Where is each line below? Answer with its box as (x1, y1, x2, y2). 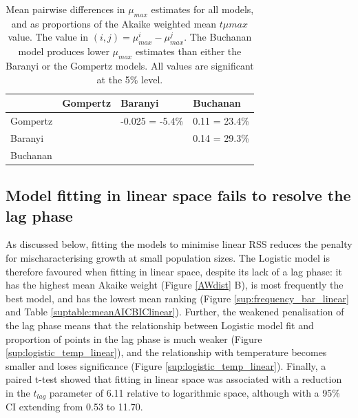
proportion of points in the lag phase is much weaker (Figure (6, 331, 262, 346)
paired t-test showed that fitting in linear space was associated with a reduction (6, 372, 342, 386)
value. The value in (8, 30, 89, 44)
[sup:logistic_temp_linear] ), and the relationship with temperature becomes (6, 345, 327, 359)
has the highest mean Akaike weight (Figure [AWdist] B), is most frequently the (6, 278, 344, 292)
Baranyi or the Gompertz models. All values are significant (6, 58, 254, 72)
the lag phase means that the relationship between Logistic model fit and (6, 317, 314, 332)
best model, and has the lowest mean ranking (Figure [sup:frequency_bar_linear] (6, 291, 349, 305)
